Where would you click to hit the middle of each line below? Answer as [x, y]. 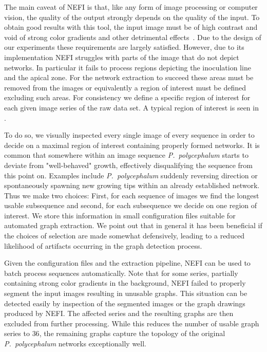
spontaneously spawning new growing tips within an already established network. [132, 185]
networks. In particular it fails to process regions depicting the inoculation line [128, 67]
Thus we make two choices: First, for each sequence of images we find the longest [132, 195]
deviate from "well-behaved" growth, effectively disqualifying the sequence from [129, 165]
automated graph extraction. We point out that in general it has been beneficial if [133, 225]
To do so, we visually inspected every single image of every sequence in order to [129, 135]
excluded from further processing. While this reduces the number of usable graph [132, 323]
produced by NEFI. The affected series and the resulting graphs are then [119, 313]
